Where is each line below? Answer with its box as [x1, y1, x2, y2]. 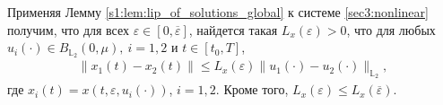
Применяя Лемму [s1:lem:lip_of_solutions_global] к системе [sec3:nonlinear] [7, 3, 429, 21]
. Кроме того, [215, 80, 289, 99]
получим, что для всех [7, 20, 130, 39]
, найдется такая [188, 20, 278, 39]
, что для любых [346, 20, 436, 39]
